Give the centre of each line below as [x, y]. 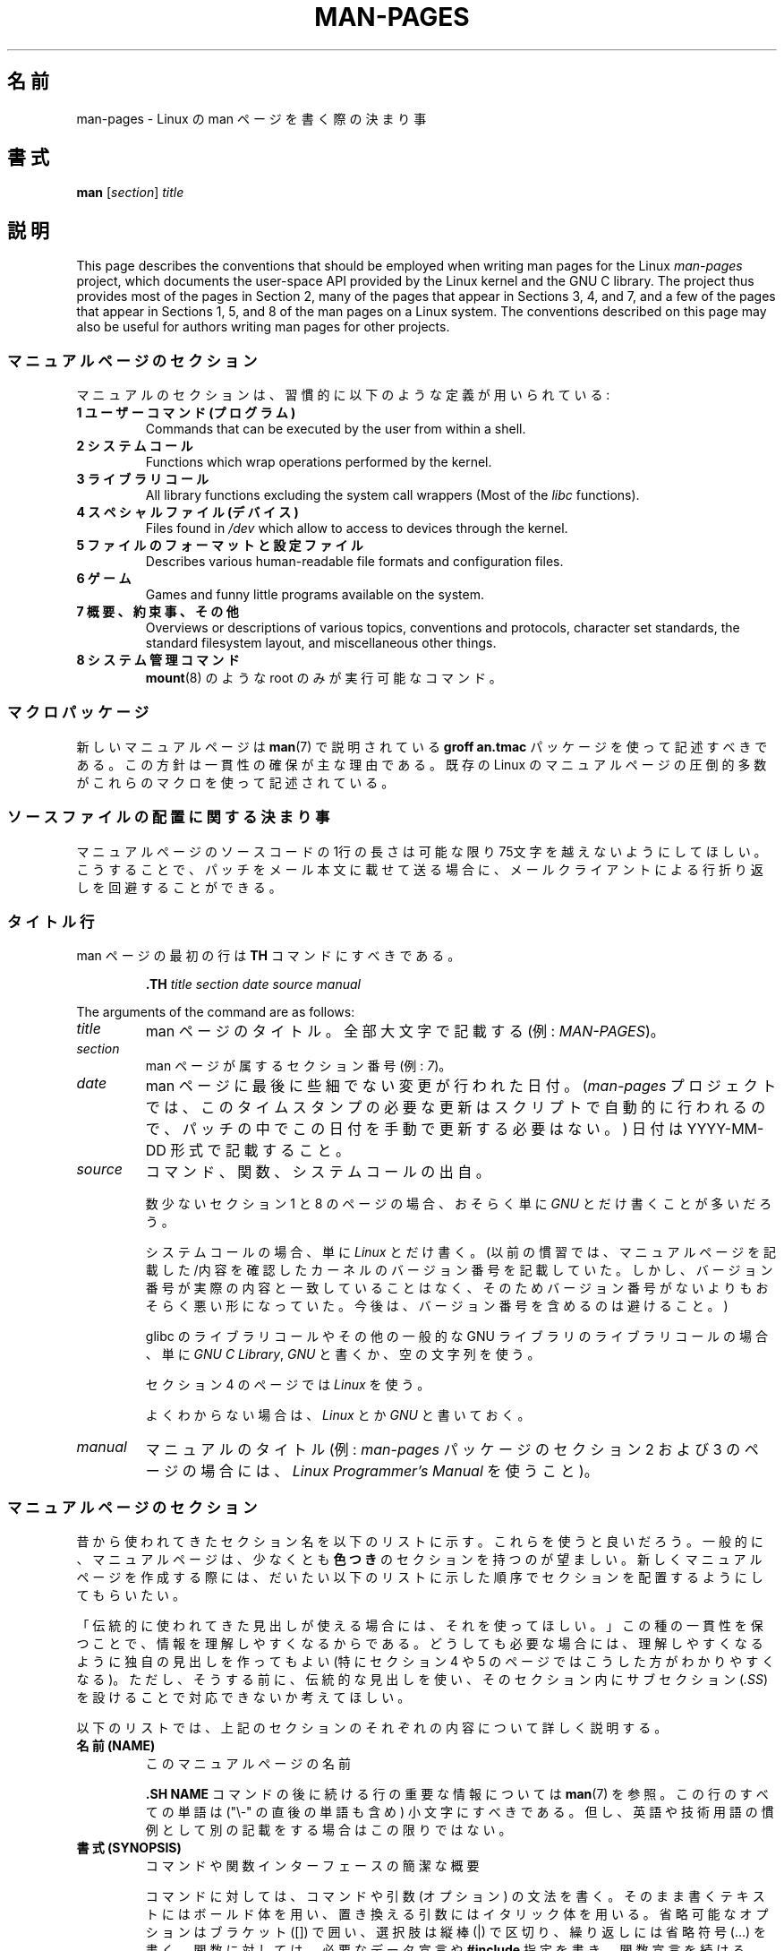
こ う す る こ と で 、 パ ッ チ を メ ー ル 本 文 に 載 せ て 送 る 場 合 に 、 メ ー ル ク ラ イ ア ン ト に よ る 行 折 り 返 [420, 869]
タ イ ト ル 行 [51, 921]
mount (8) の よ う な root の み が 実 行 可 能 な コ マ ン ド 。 [324, 678]
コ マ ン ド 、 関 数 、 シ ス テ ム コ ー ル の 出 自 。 [318, 1172]
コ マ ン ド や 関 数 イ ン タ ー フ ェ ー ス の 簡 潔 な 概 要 [312, 1866]
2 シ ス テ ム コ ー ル [135, 446]
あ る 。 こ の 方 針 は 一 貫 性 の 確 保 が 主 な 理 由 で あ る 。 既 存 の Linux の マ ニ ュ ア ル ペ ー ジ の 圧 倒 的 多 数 [422, 764]
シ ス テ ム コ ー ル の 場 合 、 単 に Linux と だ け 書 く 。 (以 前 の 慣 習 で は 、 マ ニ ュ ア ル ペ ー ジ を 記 [461, 1252]
